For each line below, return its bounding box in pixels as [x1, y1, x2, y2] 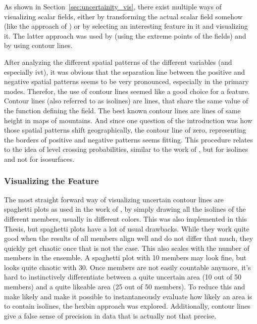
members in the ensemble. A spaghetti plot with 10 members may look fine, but [4, 252, 247, 263]
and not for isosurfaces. [4, 153, 74, 164]
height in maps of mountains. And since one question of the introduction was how [4, 115, 253, 125]
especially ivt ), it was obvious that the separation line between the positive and [4, 66, 245, 77]
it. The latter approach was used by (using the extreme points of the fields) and [4, 30, 246, 41]
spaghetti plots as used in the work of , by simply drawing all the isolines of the [4, 204, 246, 214]
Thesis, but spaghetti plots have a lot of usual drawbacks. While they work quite [4, 223, 250, 233]
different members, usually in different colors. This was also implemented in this [4, 213, 247, 224]
